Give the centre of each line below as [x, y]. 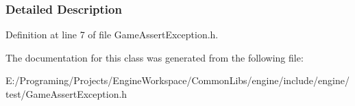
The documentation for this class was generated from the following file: [155, 57]
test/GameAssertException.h [66, 94]
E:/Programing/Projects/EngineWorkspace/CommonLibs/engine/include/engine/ [177, 80]
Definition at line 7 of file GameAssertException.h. [112, 35]
